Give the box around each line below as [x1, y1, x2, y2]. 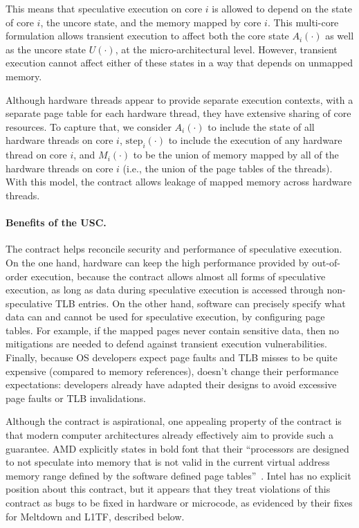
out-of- [312, 255, 341, 269]
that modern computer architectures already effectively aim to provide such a [6, 428, 334, 442]
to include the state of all [208, 119, 315, 134]
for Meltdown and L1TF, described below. [6, 509, 185, 523]
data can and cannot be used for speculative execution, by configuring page [6, 309, 325, 324]
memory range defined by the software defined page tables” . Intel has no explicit [6, 468, 351, 482]
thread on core [6, 147, 67, 162]
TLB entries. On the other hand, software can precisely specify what [55, 295, 346, 310]
